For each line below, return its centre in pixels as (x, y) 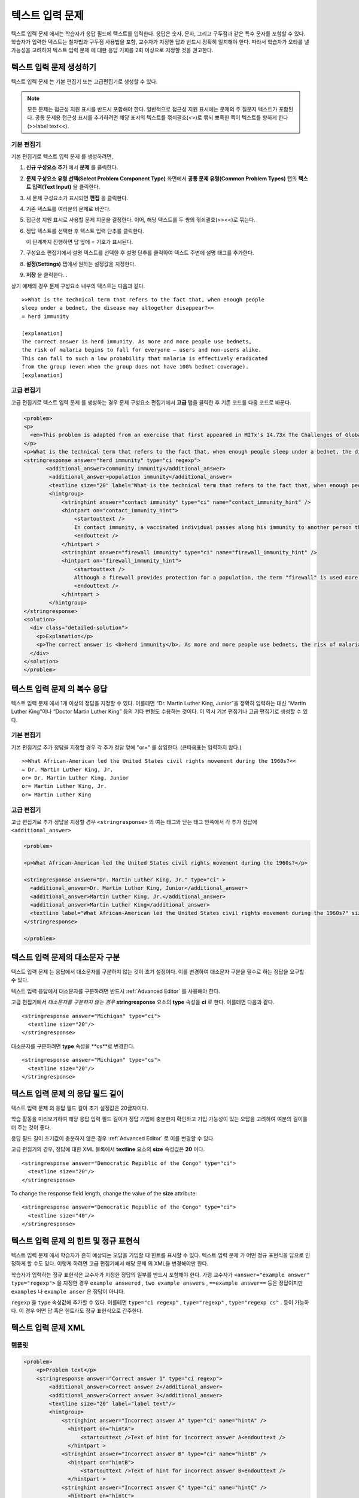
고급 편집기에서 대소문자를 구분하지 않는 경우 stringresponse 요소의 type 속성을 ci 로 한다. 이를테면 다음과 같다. (143, 1002)
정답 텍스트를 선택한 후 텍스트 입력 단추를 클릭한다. (85, 231)
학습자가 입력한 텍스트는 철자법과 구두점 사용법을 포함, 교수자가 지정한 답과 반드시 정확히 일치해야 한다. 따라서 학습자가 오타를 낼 (160, 41)
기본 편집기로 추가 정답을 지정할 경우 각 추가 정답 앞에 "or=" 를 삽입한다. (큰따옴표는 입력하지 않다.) (126, 747)
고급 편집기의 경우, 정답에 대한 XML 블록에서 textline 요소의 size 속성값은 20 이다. (108, 1149)
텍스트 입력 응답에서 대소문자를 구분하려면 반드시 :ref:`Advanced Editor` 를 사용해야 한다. (115, 991)
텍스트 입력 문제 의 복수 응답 (59, 689)
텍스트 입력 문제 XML (48, 1328)
